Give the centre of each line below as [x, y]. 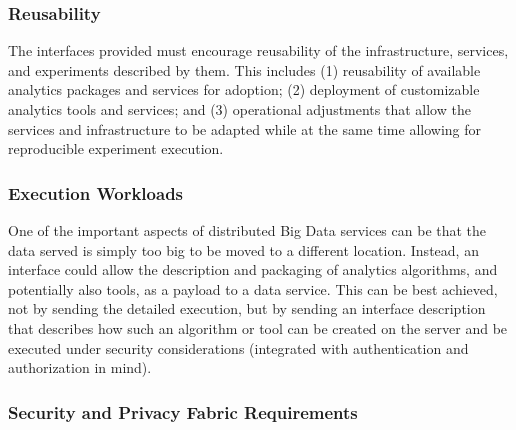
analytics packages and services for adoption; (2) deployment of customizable [244, 89]
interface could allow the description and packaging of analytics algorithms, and [253, 269]
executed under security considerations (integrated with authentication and [238, 347]
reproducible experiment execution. [116, 148]
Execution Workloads [96, 192]
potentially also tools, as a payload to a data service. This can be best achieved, [253, 288]
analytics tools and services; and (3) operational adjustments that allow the [239, 109]
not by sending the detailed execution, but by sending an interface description [247, 308]
